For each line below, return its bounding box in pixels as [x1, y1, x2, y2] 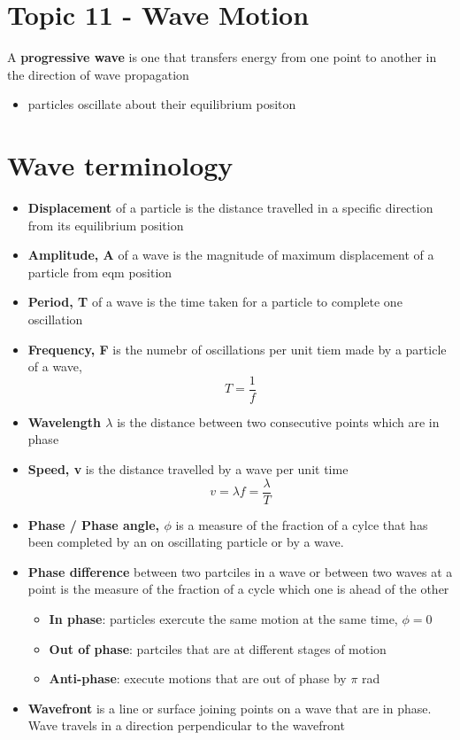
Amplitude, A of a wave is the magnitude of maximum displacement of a [27, 245, 434, 264]
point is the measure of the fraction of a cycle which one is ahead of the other [27, 580, 449, 598]
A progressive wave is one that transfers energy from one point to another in [7, 48, 437, 66]
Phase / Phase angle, [27, 515, 160, 534]
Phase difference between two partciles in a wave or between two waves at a [27, 562, 453, 580]
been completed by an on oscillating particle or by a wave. [27, 533, 344, 551]
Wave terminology [7, 147, 234, 183]
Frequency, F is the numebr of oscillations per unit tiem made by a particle [27, 339, 447, 358]
